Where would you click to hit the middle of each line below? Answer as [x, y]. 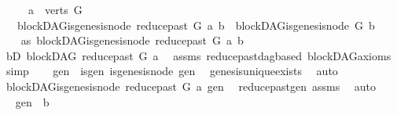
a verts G [55, 9]
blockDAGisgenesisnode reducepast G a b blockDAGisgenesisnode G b [196, 25]
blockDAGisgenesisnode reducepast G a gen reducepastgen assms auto [191, 86]
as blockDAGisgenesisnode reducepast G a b [132, 40]
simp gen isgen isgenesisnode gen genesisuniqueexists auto [172, 71]
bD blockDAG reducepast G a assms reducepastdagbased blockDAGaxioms [198, 55]
